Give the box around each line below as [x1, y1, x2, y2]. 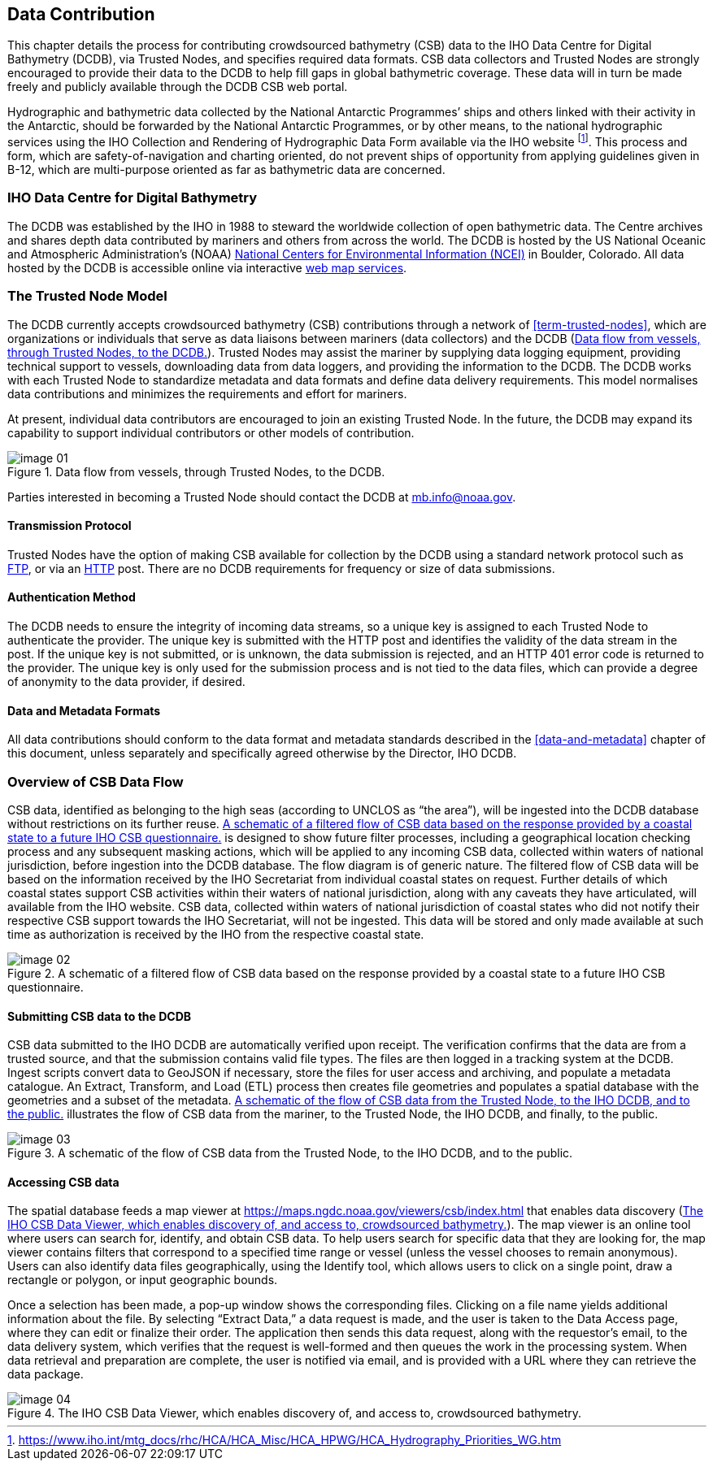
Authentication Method [7, 590, 136, 605]
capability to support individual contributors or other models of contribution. [7, 425, 415, 440]
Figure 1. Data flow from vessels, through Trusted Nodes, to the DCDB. [7, 464, 385, 479]
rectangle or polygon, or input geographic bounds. [7, 1273, 278, 1287]
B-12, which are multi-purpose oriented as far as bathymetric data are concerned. [7, 163, 446, 177]
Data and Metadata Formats [7, 703, 161, 718]
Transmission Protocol [7, 519, 132, 533]
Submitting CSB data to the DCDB [7, 1009, 192, 1023]
